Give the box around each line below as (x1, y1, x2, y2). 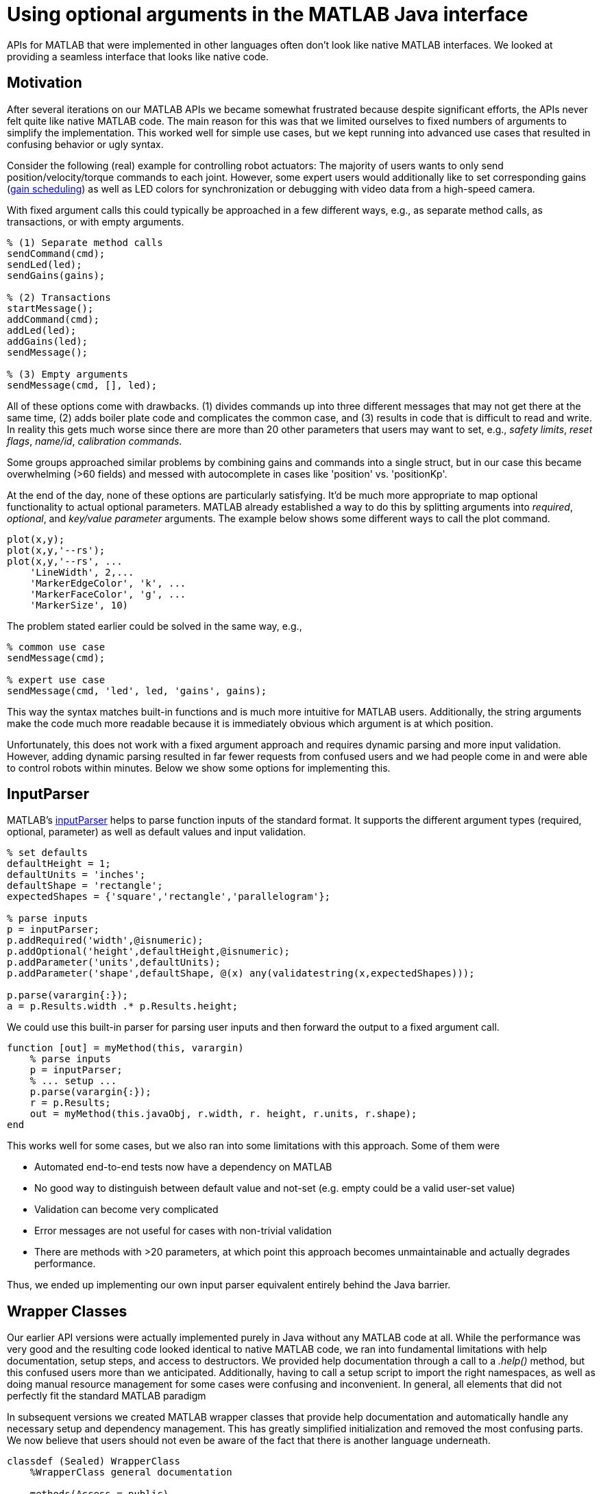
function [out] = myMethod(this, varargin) (7, 1042, 244, 1054)
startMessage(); (7, 302, 94, 314)
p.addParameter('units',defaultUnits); (7, 957, 221, 968)
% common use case (7, 641, 106, 652)
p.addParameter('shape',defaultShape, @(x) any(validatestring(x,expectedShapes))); (7, 968, 475, 979)
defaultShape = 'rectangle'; (7, 880, 163, 892)
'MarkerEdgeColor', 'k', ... (29, 577, 186, 589)
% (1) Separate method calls (7, 236, 163, 248)
